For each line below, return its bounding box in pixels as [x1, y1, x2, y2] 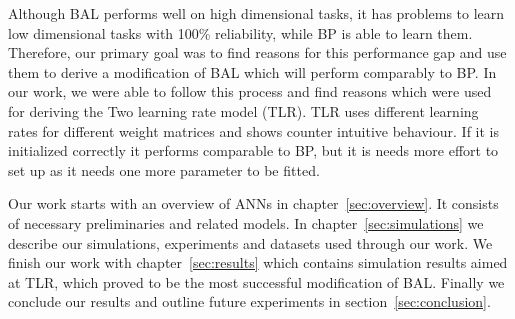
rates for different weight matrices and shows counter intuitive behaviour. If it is [8, 120, 499, 141]
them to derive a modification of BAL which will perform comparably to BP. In [8, 61, 497, 82]
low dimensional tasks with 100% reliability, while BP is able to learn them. [8, 22, 473, 43]
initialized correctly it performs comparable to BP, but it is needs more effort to [8, 140, 499, 161]
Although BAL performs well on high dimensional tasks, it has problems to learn [8, 3, 505, 23]
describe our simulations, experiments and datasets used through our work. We [8, 232, 493, 253]
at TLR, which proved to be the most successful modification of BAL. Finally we [8, 271, 505, 292]
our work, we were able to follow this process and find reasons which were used [8, 81, 492, 102]
